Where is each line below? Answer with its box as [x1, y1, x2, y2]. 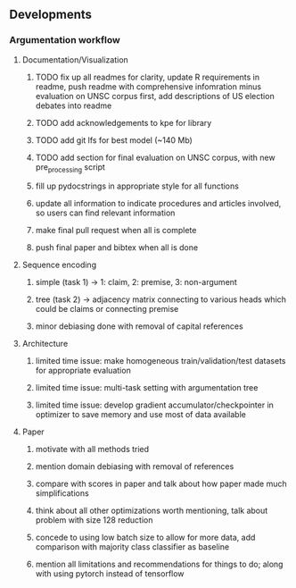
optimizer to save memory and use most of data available [35, 409, 247, 420]
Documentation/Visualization [21, 54, 129, 65]
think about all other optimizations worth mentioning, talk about [35, 505, 268, 517]
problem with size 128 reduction [35, 515, 153, 525]
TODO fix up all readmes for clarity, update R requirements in [35, 71, 260, 82]
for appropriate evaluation [35, 365, 131, 376]
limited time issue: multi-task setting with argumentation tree [35, 382, 259, 393]
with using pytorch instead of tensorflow [35, 568, 185, 579]
